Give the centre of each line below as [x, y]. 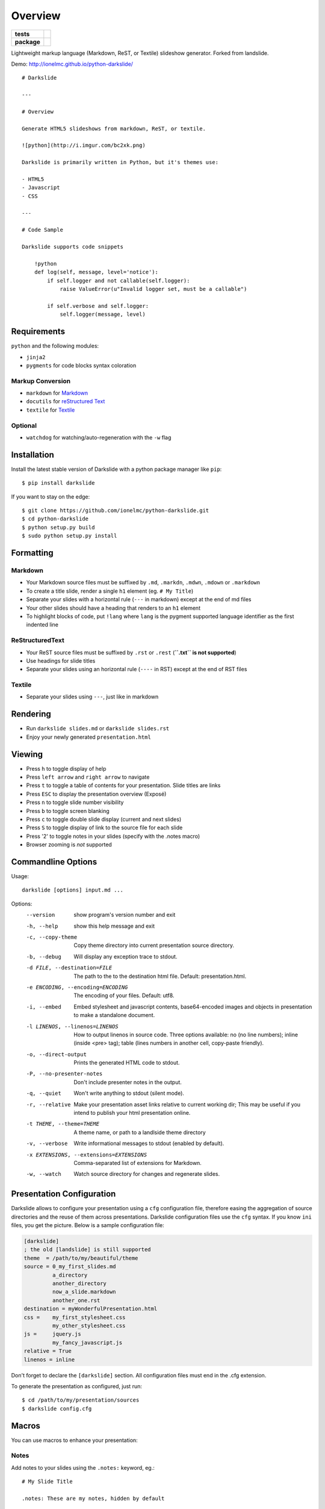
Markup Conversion [41, 381]
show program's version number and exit [125, 915]
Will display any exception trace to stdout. [125, 956]
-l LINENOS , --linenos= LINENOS [72, 1026]
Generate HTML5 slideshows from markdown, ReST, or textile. [114, 129]
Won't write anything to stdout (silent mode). [129, 1093]
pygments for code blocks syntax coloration [81, 365]
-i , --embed [44, 1007]
